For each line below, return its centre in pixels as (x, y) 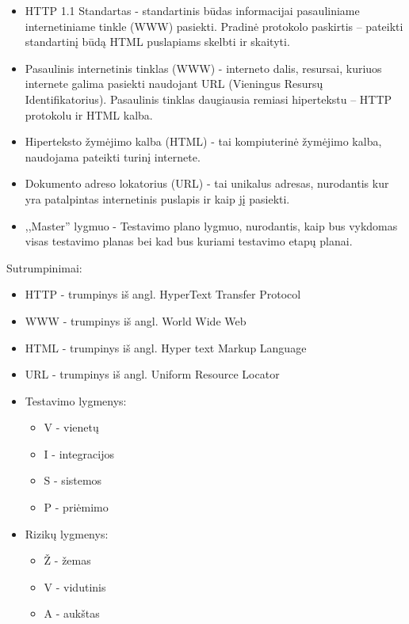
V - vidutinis (75, 586)
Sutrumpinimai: (44, 267)
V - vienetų (71, 427)
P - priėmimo (76, 507)
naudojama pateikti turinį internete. (113, 156)
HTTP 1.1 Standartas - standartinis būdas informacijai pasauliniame (192, 10)
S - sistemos (73, 480)
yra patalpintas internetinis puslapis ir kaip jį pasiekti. (157, 198)
